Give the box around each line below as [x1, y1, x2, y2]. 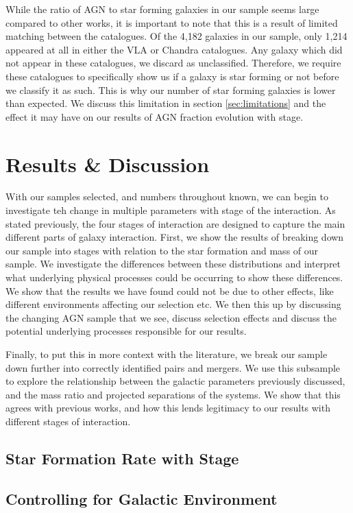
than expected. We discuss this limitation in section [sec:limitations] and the [5, 96, 326, 110]
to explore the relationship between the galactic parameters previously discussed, [5, 374, 345, 388]
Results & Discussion [5, 150, 210, 178]
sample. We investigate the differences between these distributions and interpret [5, 256, 341, 271]
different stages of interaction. [5, 414, 131, 428]
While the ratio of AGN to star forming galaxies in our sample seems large [5, 2, 319, 16]
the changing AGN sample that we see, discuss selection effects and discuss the [5, 310, 337, 324]
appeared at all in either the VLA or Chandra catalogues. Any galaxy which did [5, 42, 343, 56]
